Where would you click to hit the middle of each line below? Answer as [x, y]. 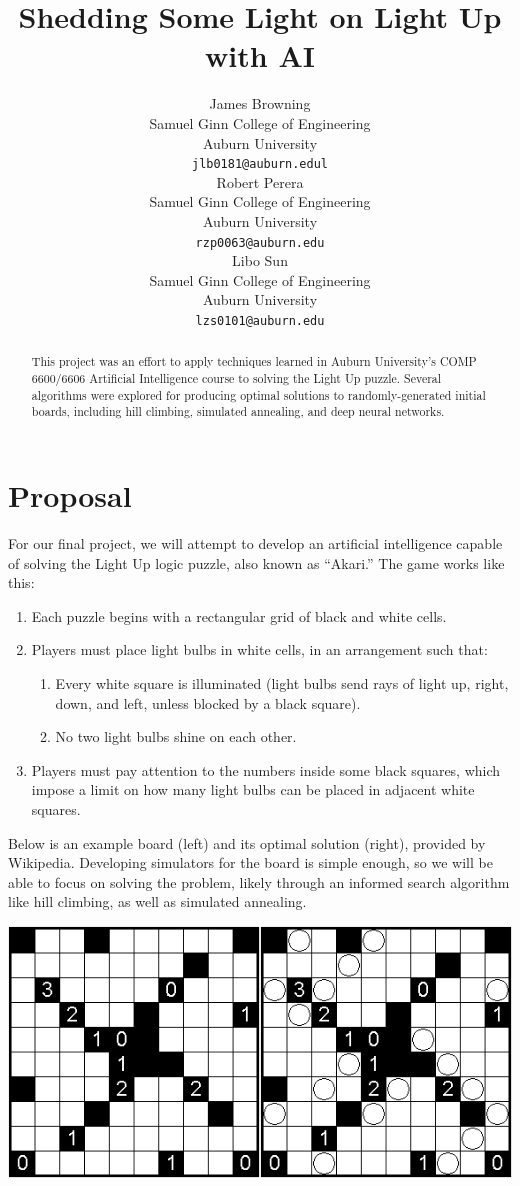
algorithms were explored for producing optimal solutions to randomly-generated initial [258, 394]
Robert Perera [260, 181]
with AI [260, 55]
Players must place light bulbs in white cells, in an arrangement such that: [259, 649]
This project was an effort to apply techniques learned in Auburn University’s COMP [254, 361]
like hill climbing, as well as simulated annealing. [157, 901]
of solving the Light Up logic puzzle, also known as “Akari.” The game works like [256, 562]
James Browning [260, 103]
